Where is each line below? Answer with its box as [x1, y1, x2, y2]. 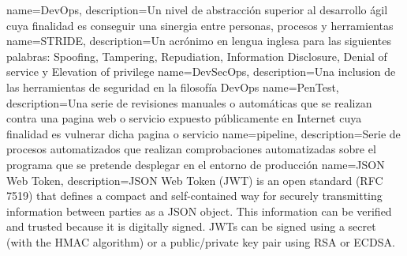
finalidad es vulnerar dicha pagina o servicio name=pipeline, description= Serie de [6, 125, 401, 141]
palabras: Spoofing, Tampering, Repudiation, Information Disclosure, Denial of [6, 47, 387, 64]
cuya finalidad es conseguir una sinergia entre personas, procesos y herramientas [6, 17, 394, 33]
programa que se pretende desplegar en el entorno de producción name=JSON [6, 156, 385, 172]
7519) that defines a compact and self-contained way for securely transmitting [6, 187, 383, 204]
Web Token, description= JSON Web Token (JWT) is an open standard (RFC [6, 171, 383, 188]
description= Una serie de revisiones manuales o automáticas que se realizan [6, 94, 372, 111]
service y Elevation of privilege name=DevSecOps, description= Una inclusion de [6, 63, 396, 80]
